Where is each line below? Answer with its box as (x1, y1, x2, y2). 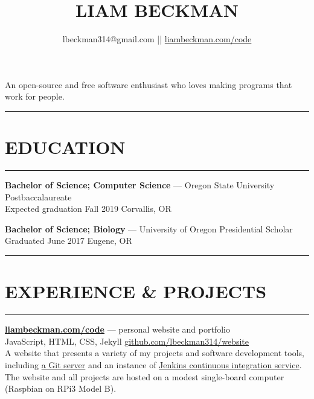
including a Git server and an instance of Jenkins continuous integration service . (5, 358, 302, 371)
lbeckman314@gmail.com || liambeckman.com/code (62, 33, 252, 45)
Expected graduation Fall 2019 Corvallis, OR (5, 202, 171, 215)
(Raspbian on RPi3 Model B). (5, 382, 117, 395)
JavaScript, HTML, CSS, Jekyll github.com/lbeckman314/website (5, 334, 249, 347)
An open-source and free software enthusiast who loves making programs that (5, 78, 292, 91)
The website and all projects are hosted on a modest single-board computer (5, 370, 284, 383)
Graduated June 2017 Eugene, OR (5, 234, 132, 247)
